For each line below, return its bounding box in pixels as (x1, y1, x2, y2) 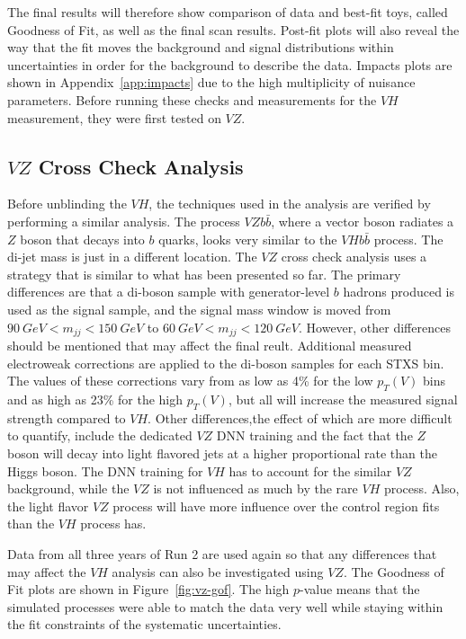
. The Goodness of (343, 562, 444, 581)
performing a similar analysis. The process (7, 211, 240, 230)
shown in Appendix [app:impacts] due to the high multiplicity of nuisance (7, 73, 416, 92)
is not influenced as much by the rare (153, 479, 358, 498)
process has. (80, 514, 147, 533)
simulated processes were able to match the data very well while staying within (7, 597, 444, 616)
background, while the (7, 479, 130, 498)
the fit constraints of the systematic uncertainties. (7, 615, 282, 634)
